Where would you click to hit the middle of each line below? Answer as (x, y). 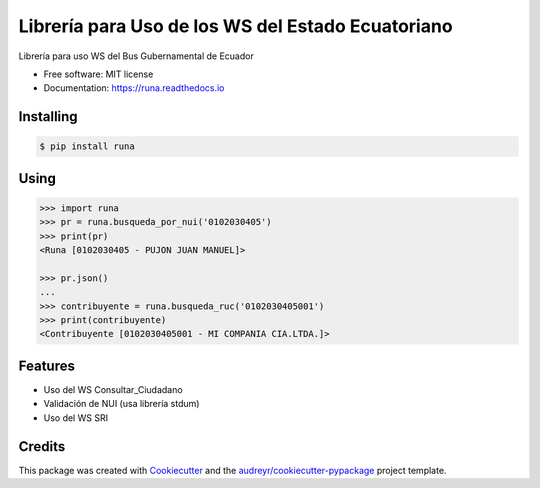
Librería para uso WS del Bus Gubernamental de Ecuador (136, 56)
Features (46, 365)
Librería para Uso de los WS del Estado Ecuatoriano (236, 26)
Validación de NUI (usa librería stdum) (121, 404)
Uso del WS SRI (76, 417)
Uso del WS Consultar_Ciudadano (113, 389)
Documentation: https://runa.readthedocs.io (134, 88)
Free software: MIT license (98, 74)
